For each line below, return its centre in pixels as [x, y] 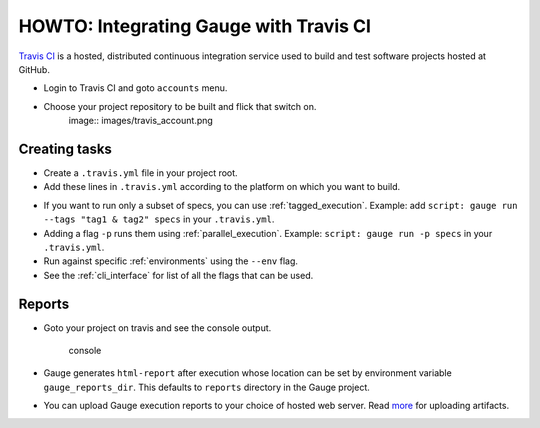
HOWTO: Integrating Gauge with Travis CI [195, 26]
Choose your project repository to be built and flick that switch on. [180, 106]
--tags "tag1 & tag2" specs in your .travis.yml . [159, 219]
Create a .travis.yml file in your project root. [141, 173]
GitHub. [34, 69]
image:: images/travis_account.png [141, 121]
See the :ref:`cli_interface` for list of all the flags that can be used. [178, 275]
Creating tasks [65, 148]
